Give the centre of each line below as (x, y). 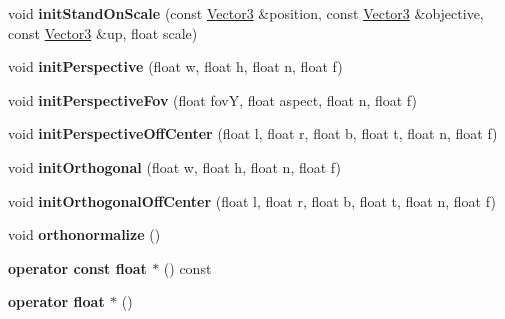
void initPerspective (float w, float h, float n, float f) (175, 66)
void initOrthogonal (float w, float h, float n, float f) (174, 166)
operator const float (77, 267)
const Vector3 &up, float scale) (103, 32)
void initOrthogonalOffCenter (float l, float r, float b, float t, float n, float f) (252, 200)
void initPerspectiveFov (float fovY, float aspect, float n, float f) (212, 99)
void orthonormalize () (84, 234)
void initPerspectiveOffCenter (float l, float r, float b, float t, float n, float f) (253, 133)
